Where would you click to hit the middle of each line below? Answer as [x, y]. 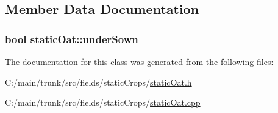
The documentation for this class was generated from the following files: [139, 61]
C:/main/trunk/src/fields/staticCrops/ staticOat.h [98, 82]
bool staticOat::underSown [72, 39]
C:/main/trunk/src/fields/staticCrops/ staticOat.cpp [103, 102]
